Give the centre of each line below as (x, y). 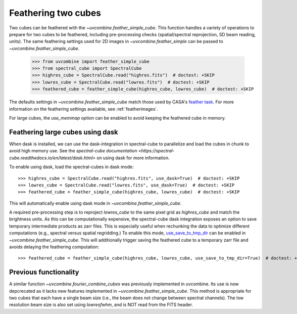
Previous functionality (44, 272)
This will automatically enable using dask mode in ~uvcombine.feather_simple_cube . (95, 203)
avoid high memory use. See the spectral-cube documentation (73, 151)
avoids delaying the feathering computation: (54, 247)
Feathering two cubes (55, 13)
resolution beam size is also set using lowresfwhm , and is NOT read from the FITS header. (101, 305)
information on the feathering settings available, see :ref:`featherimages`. (84, 109)
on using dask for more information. (133, 158)
